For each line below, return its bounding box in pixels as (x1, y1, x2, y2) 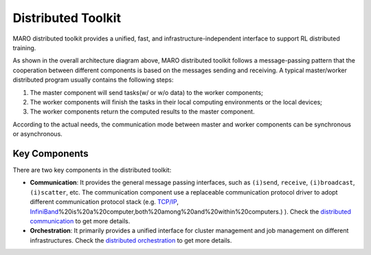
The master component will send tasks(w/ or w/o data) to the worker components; (30, 88, 264, 96)
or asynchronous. (12, 130, 63, 138)
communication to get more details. (30, 217, 131, 225)
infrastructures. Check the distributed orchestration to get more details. (30, 236, 232, 244)
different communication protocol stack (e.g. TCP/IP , (30, 198, 179, 206)
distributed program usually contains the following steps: (12, 76, 174, 84)
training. (12, 43, 36, 52)
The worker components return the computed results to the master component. (30, 107, 255, 116)
